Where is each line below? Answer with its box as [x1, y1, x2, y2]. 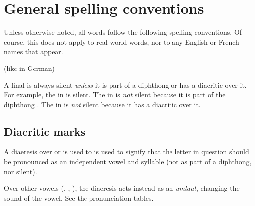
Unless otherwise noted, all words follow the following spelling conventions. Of [4, 27, 242, 37]
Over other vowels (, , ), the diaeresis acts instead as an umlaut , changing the [4, 183, 240, 193]
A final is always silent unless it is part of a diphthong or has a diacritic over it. [4, 79, 247, 90]
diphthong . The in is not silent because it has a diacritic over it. [4, 99, 201, 109]
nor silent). [4, 166, 37, 176]
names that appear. [4, 46, 63, 57]
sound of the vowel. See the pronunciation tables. [4, 192, 154, 203]
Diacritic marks [4, 123, 85, 138]
